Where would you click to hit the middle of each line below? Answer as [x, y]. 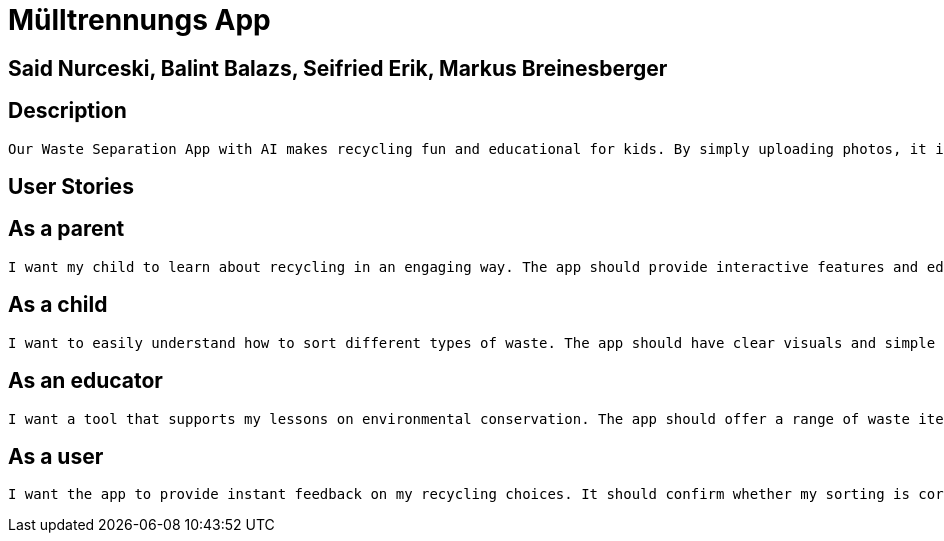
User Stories [71, 187]
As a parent [66, 229]
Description [67, 111]
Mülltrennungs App [139, 20]
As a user [56, 456]
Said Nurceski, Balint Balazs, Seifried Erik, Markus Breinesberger [338, 68]
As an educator [85, 381]
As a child [58, 305]
